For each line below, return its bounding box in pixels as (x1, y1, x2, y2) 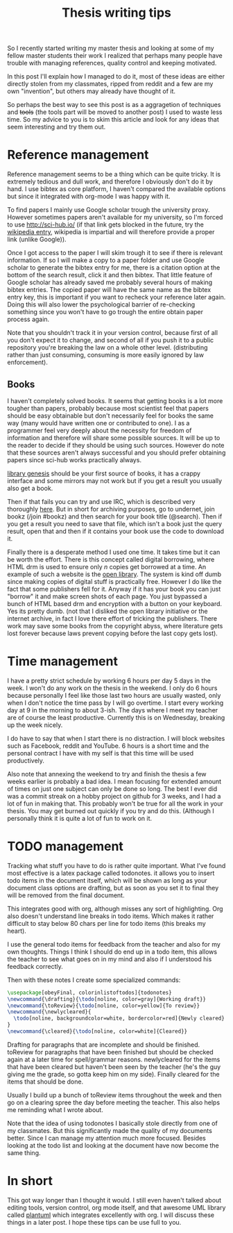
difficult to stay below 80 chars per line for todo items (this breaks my (7, 919, 206, 927)
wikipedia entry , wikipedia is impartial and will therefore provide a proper (7, 228, 215, 236)
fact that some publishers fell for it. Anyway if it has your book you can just (7, 585, 221, 593)
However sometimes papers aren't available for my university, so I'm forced (7, 213, 223, 222)
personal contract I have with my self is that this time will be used (7, 749, 194, 757)
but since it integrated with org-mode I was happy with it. (7, 193, 171, 201)
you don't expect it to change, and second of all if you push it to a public (7, 336, 214, 345)
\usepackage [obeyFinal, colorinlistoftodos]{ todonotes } (7, 989, 172, 996)
